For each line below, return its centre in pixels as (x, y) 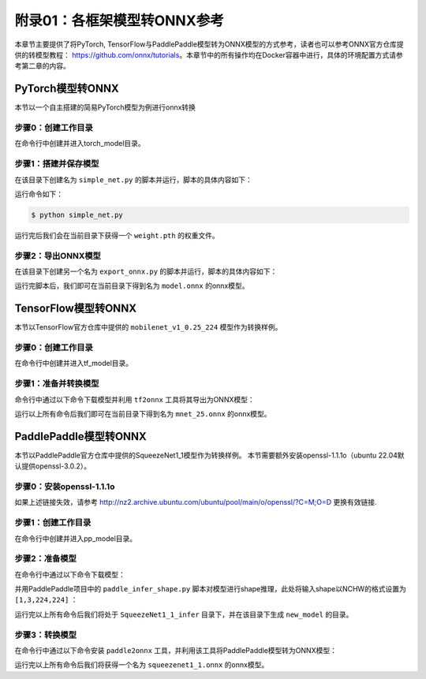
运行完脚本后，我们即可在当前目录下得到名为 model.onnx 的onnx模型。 (132, 286)
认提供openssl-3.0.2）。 (52, 466)
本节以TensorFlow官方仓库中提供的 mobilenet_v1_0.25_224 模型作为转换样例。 (148, 327)
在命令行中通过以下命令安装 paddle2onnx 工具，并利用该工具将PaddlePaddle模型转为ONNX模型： (176, 651)
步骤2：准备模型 (45, 558)
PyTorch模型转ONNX (67, 89)
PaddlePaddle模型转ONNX (81, 436)
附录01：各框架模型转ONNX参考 (119, 21)
